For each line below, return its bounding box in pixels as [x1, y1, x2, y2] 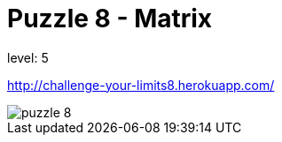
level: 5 [7, 49, 49, 65]
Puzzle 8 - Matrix [7, 4, 213, 34]
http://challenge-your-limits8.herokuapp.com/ [7, 77, 275, 93]
